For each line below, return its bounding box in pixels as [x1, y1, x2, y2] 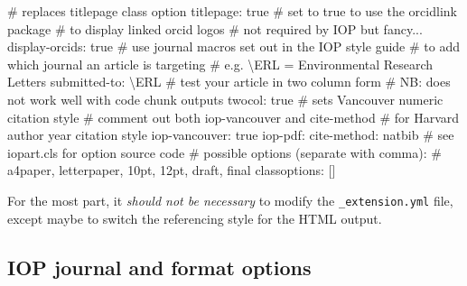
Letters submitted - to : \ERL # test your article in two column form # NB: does [7, 72, 451, 91]
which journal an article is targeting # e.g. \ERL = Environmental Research [7, 54, 434, 73]
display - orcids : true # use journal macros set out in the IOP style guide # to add [7, 37, 460, 56]
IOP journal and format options [7, 253, 312, 281]
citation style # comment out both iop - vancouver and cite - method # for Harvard [7, 107, 460, 126]
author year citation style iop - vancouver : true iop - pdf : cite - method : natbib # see [7, 125, 454, 144]
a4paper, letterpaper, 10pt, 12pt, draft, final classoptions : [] [7, 161, 336, 180]
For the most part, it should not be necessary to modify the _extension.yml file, [7, 190, 453, 209]
